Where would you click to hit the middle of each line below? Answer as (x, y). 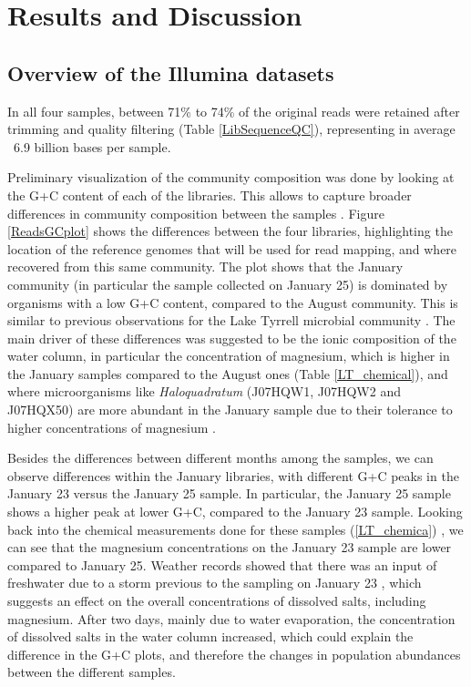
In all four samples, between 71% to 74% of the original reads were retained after (234, 111)
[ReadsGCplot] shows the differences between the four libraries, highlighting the (230, 231)
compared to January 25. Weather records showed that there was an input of (222, 564)
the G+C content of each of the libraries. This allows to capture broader (210, 195)
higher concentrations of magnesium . (112, 427)
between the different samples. (92, 672)
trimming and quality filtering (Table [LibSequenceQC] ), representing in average (231, 129)
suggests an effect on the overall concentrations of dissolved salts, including (217, 601)
